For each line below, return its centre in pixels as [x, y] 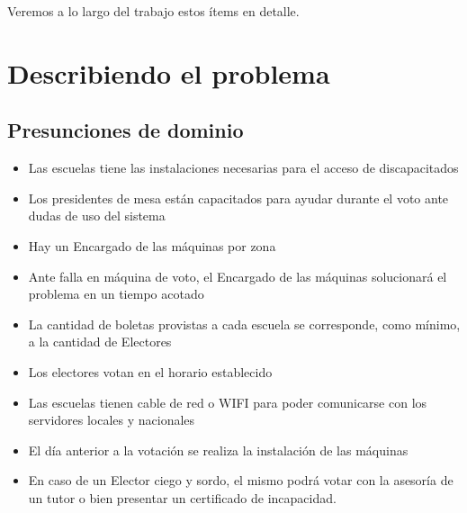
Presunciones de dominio [126, 130]
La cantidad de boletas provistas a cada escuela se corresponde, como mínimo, [244, 324]
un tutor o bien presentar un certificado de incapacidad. [182, 497]
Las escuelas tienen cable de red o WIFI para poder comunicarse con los [228, 402]
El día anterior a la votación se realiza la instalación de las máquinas [218, 450]
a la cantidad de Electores [100, 342]
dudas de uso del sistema [97, 216]
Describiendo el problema [169, 72]
